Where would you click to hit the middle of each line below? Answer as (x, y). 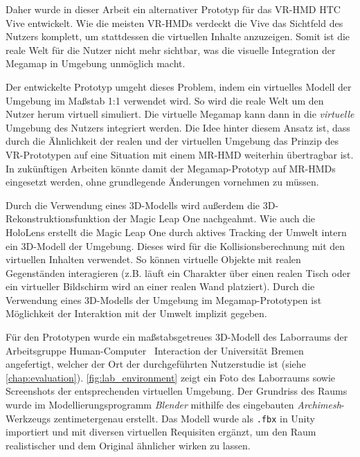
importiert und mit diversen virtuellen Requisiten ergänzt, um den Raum (161, 432)
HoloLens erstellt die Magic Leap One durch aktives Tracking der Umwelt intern (176, 232)
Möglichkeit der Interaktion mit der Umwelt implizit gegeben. (136, 313)
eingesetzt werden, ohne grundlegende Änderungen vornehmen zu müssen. (162, 182)
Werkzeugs (28, 418)
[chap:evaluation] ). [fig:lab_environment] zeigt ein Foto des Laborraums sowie (170, 377)
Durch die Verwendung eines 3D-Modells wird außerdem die (133, 205)
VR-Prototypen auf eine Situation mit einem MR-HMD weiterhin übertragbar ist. (180, 154)
